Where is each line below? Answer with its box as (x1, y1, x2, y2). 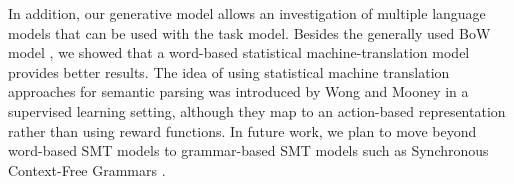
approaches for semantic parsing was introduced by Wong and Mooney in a (8, 81, 469, 102)
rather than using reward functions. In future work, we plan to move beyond (8, 120, 477, 141)
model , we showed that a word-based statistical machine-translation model (8, 42, 470, 63)
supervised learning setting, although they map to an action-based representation (8, 100, 506, 121)
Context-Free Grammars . (8, 159, 166, 180)
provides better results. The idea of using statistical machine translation (8, 61, 450, 82)
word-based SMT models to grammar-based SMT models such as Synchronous (8, 140, 489, 161)
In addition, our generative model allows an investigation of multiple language (8, 3, 486, 23)
